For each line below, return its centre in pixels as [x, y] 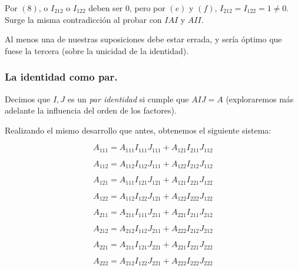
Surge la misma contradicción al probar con [83, 19]
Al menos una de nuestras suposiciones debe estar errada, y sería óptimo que [143, 39]
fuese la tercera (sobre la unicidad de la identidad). [97, 50]
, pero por [148, 8]
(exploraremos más [260, 99]
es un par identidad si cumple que [128, 99]
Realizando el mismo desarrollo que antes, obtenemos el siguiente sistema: [138, 130]
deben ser [106, 8]
